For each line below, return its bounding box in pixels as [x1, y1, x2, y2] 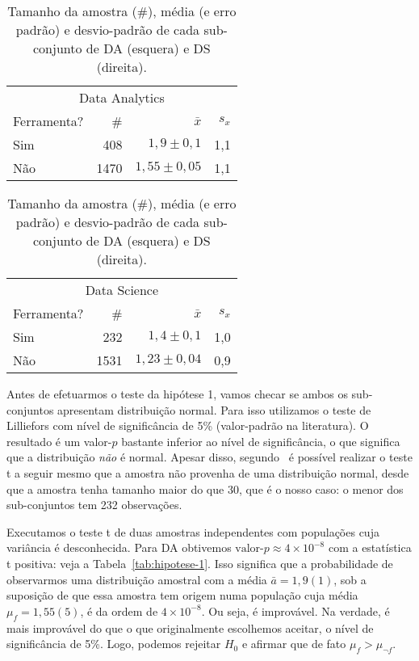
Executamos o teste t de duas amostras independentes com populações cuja [6, 523, 379, 540]
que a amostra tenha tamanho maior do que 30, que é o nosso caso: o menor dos [6, 480, 404, 497]
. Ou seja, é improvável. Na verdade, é [201, 602, 390, 619]
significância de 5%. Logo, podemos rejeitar [6, 635, 221, 652]
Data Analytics [79, 88, 165, 107]
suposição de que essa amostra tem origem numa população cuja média [6, 587, 358, 604]
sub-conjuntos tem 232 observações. [6, 496, 182, 513]
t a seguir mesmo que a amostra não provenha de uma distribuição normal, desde [6, 464, 409, 481]
